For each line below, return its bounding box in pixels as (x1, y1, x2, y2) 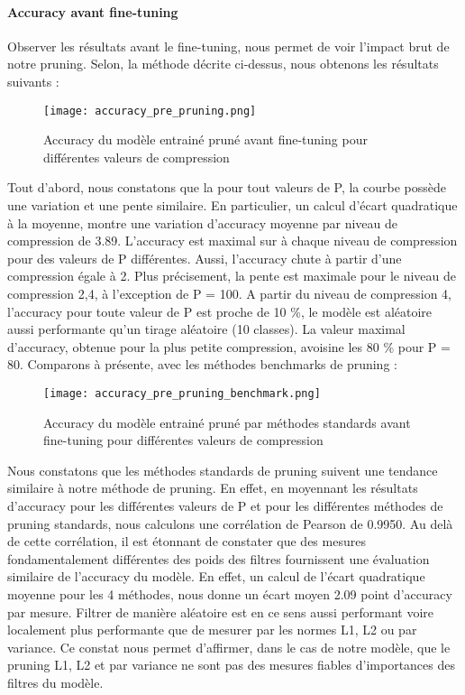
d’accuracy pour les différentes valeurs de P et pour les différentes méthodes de (7, 496, 443, 514)
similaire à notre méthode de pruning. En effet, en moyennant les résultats (7, 478, 418, 497)
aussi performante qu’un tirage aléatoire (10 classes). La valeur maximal (7, 320, 406, 338)
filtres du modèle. (7, 672, 104, 691)
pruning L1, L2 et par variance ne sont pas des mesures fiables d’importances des (7, 655, 455, 674)
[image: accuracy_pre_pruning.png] (43, 104, 257, 117)
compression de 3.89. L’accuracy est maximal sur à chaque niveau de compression (7, 231, 458, 250)
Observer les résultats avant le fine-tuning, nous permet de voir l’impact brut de (7, 36, 450, 55)
